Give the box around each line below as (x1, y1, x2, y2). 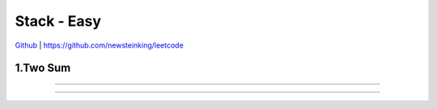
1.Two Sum (15, 61, 71, 75)
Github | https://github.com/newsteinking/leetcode (15, 40, 184, 50)
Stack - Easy (15, 12, 101, 30)
